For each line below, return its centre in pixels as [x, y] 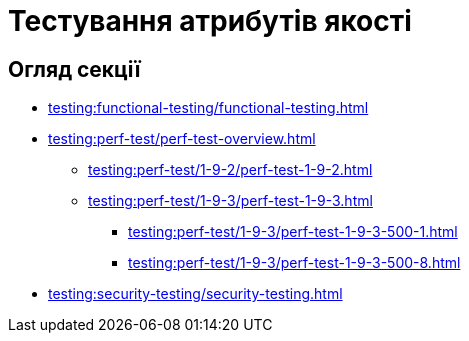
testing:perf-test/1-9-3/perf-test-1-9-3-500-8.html [294, 263]
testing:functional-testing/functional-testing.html [208, 108]
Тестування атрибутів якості [210, 21]
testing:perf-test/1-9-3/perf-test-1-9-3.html [230, 201]
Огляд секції [74, 69]
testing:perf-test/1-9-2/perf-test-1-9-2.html [230, 170]
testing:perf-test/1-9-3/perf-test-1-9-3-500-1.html [293, 232]
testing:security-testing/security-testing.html [195, 294]
